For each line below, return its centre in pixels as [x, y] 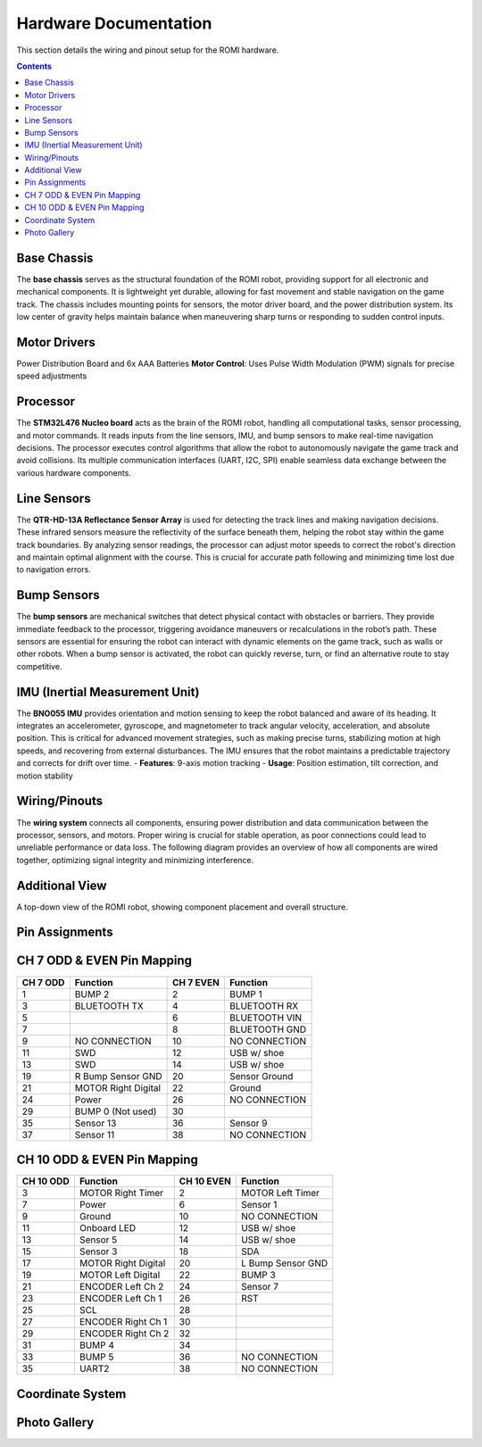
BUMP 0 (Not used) [116, 1111]
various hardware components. [74, 472]
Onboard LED [108, 1228]
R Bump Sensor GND [118, 1076]
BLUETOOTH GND [268, 1029]
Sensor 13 [96, 1123]
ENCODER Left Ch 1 [120, 1299]
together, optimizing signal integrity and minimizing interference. [135, 860]
